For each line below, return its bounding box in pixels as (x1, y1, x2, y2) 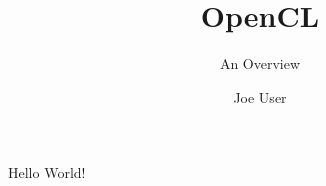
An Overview (219, 53, 301, 74)
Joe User (233, 86, 287, 107)
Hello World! (8, 162, 86, 183)
